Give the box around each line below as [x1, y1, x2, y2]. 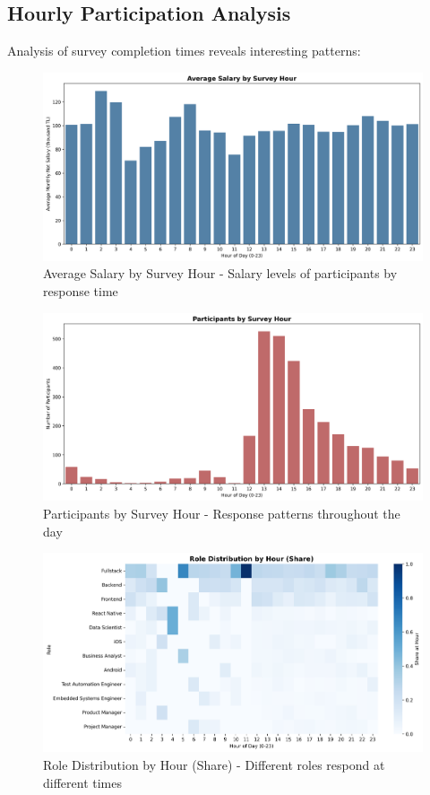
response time [43, 281, 118, 300]
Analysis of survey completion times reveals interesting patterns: [7, 41, 361, 60]
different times [43, 773, 122, 791]
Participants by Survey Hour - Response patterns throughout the [43, 504, 400, 523]
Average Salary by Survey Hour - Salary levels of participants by [43, 264, 398, 283]
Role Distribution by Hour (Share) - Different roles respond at [43, 755, 385, 773]
